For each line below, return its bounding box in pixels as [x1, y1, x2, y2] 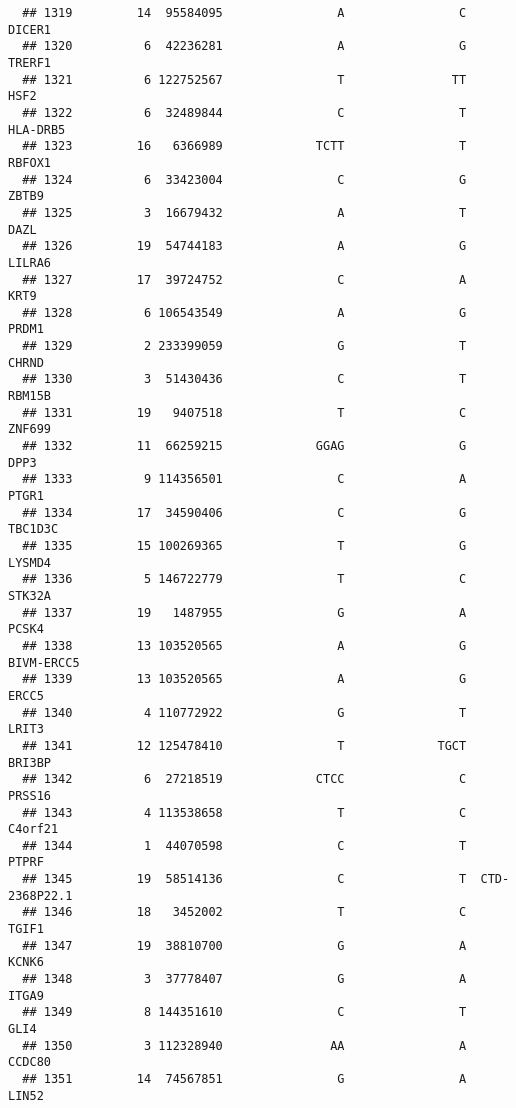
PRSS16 [8, 788, 51, 803]
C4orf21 [8, 822, 59, 837]
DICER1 [8, 22, 51, 37]
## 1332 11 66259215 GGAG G [22, 439, 467, 454]
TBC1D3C [8, 522, 59, 537]
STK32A [8, 588, 51, 603]
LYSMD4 [8, 555, 51, 570]
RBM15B [8, 389, 51, 404]
